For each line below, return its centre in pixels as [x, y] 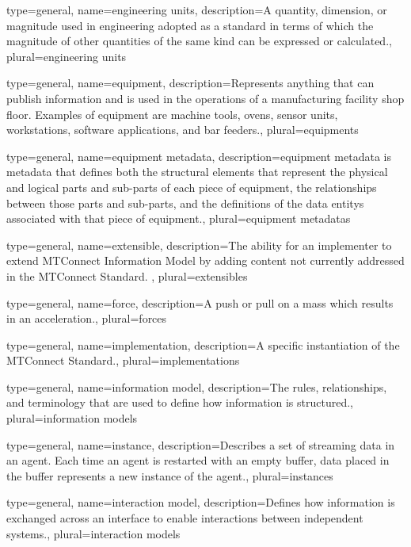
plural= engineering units [67, 56]
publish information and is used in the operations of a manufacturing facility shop [205, 98]
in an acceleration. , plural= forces [87, 318]
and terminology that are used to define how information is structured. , [180, 402]
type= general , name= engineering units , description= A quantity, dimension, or [197, 10]
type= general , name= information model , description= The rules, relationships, [197, 386]
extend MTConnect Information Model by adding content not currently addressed [205, 260]
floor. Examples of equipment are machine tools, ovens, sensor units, [172, 114]
